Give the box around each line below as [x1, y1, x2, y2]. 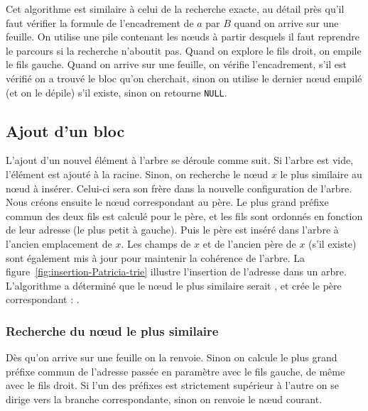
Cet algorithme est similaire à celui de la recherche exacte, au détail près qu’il [6, 1, 345, 16]
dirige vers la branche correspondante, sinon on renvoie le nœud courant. [6, 391, 323, 406]
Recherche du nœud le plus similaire [6, 322, 219, 339]
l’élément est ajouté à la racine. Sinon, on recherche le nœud [6, 167, 269, 182]
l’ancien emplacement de [6, 236, 112, 251]
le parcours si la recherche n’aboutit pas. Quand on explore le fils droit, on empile [6, 43, 362, 57]
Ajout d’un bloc [6, 119, 125, 141]
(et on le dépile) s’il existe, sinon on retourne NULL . [6, 84, 227, 99]
